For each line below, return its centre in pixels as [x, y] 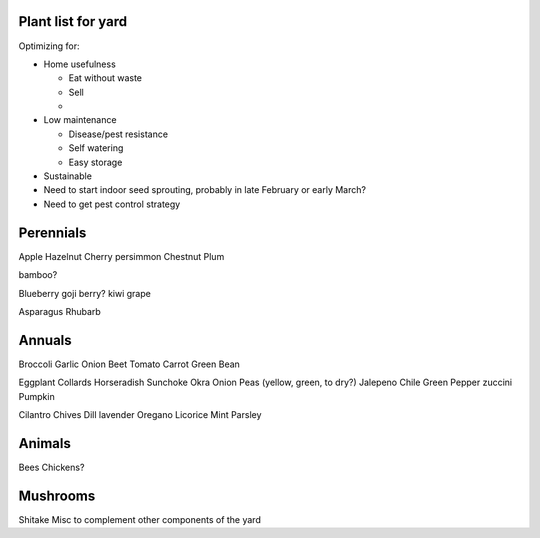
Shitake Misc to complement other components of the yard [140, 519]
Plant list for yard [73, 21]
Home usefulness [80, 64]
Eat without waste [105, 78]
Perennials [52, 232]
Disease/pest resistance [118, 134]
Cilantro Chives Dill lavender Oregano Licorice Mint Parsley [140, 414]
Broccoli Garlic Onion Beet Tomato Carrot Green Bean [129, 364]
